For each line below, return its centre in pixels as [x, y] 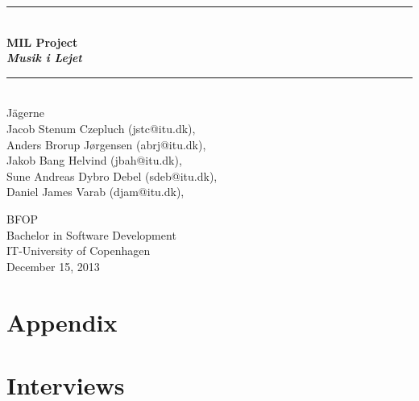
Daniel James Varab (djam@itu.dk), [95, 192]
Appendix [62, 322]
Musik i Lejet [44, 58]
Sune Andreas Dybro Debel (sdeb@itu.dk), [112, 175]
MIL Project [42, 42]
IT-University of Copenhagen [79, 251]
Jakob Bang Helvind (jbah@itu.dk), [94, 160]
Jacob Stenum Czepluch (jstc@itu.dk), [101, 128]
